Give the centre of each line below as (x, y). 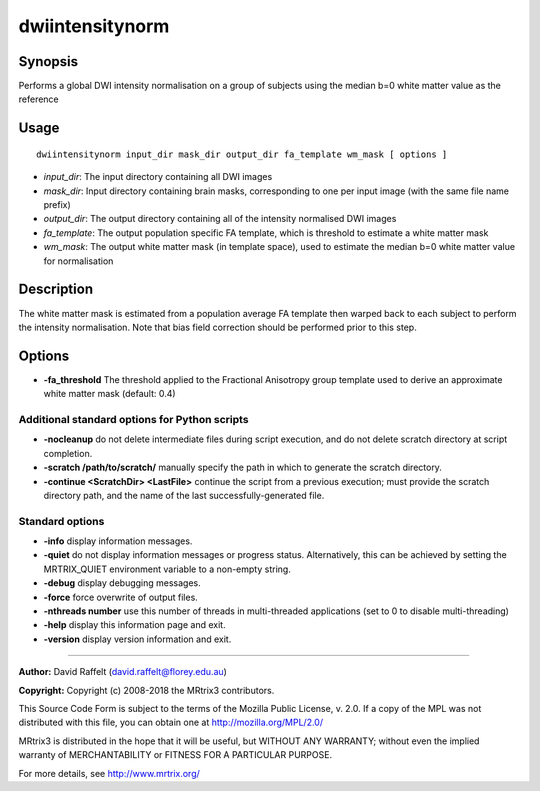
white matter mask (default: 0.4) (109, 394)
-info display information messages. (118, 541)
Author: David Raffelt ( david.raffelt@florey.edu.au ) (122, 672)
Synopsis (48, 61)
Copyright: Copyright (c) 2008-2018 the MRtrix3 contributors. (146, 690)
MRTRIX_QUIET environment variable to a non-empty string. (167, 569)
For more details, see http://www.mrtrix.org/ (109, 773)
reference (38, 99)
